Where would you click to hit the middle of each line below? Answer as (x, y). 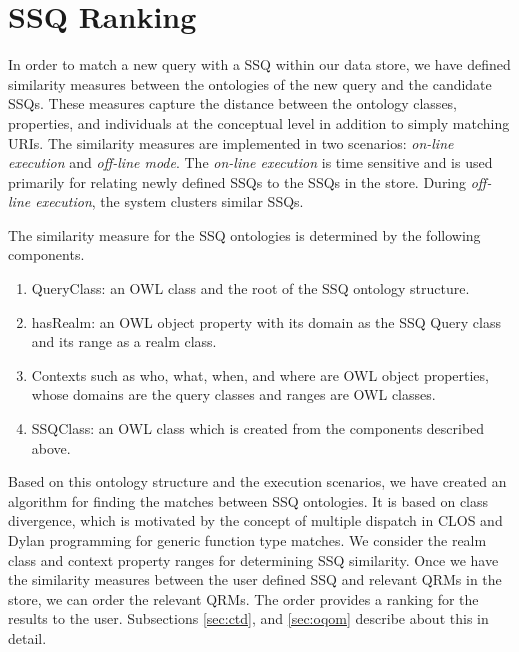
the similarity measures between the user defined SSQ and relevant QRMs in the (255, 579)
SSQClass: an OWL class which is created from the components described (258, 428)
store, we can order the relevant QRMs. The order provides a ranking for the (243, 598)
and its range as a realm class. (124, 341)
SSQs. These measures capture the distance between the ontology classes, (233, 103)
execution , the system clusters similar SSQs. (169, 201)
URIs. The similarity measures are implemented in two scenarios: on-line (231, 142)
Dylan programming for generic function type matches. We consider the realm (247, 540)
